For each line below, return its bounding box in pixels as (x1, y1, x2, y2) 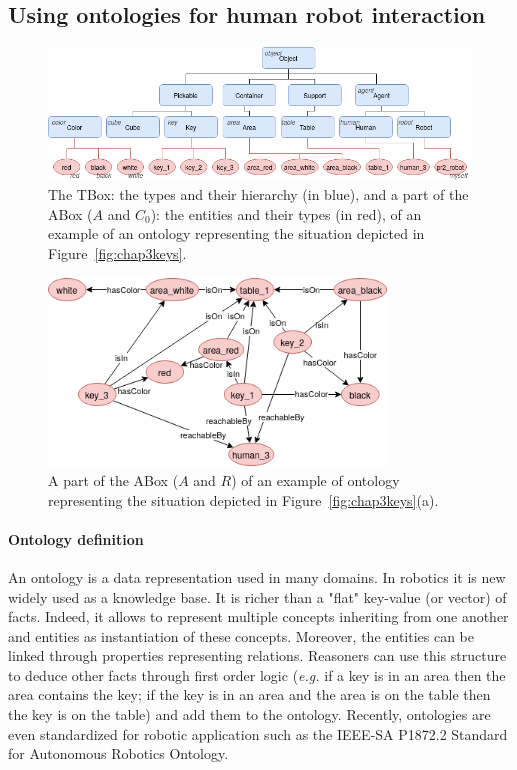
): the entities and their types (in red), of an (150, 203, 422, 224)
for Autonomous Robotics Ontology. (8, 743, 229, 764)
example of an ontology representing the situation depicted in (48, 223, 425, 244)
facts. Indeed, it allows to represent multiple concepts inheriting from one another (8, 606, 509, 627)
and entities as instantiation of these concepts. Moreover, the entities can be (8, 625, 475, 646)
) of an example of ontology (231, 469, 400, 490)
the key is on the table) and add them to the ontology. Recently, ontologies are (8, 704, 491, 725)
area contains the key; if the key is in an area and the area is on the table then (8, 684, 491, 705)
